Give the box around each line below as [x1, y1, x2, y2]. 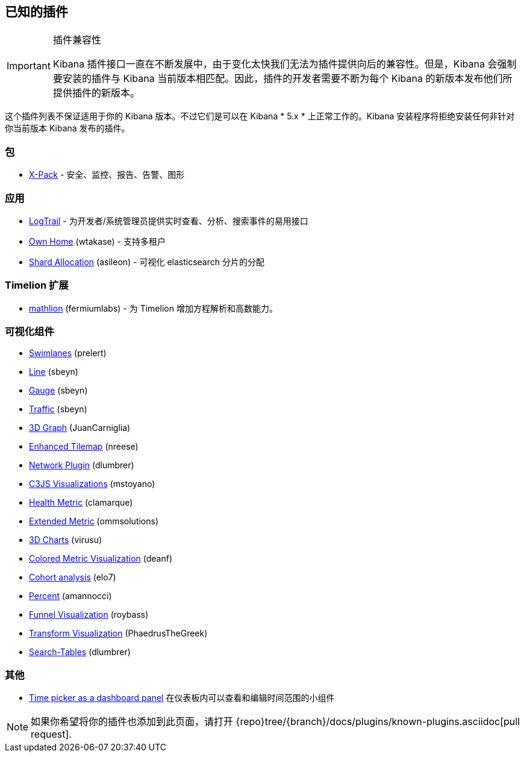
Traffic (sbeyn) [29, 404, 87, 415]
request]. [31, 728, 72, 741]
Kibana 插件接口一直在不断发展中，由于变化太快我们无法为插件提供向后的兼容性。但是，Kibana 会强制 [52, 58, 517, 71]
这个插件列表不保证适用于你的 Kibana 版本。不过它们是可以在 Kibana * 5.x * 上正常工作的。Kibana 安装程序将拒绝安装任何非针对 [5, 111, 515, 122]
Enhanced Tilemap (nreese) [29, 441, 139, 452]
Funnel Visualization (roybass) [29, 609, 149, 620]
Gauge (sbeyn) [29, 385, 88, 396]
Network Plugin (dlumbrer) [29, 460, 134, 471]
